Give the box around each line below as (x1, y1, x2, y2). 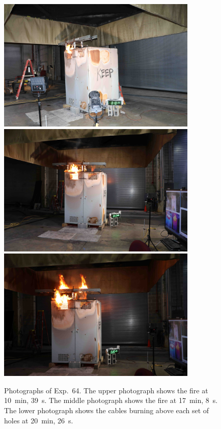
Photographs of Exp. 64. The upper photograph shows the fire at (4, 385, 208, 395)
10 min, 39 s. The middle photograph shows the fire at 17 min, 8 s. (4, 395, 218, 406)
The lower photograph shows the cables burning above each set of (4, 405, 209, 415)
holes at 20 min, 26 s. (4, 415, 73, 425)
